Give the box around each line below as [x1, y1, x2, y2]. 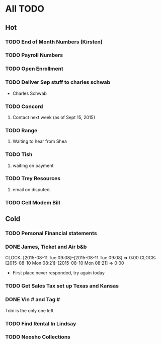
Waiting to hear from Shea [12, 138, 67, 144]
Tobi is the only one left [5, 307, 54, 313]
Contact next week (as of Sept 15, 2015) [12, 114, 96, 120]
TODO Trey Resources [5, 175, 61, 182]
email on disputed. [12, 186, 51, 192]
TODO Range [5, 127, 38, 134]
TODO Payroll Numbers [5, 51, 63, 59]
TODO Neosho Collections [5, 333, 70, 340]
